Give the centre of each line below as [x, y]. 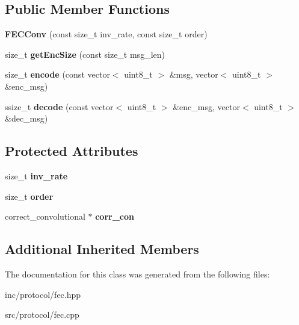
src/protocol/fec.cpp [42, 314]
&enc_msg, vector [206, 106]
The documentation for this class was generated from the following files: [137, 274]
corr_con [115, 216]
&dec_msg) [26, 118]
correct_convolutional [45, 216]
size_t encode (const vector [57, 74]
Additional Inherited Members [102, 249]
